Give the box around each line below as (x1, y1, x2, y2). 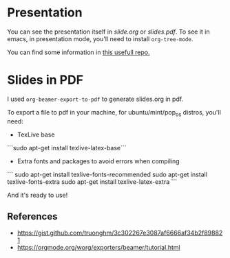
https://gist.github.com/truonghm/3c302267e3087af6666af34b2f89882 (17, 228, 223, 237)
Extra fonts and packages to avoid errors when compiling (17, 156, 180, 165)
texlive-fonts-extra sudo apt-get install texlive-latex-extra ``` (7, 177, 178, 186)
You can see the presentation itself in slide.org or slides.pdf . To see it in (7, 27, 210, 36)
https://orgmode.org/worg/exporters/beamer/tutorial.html (17, 244, 180, 252)
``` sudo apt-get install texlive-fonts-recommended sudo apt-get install (7, 170, 208, 178)
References (7, 211, 58, 222)
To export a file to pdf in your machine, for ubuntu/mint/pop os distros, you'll (7, 108, 222, 118)
